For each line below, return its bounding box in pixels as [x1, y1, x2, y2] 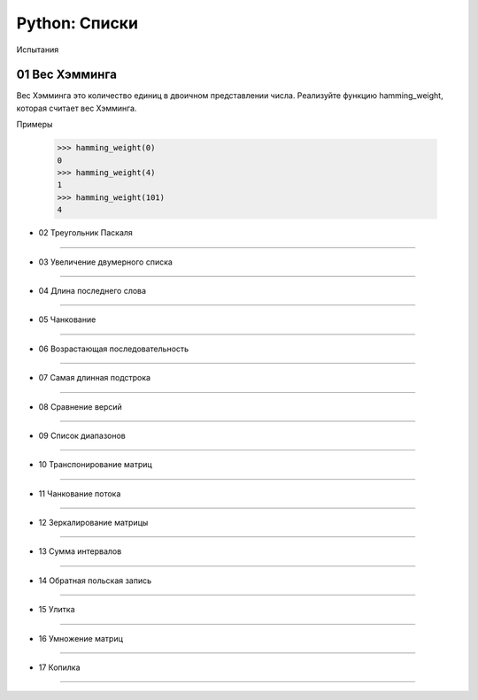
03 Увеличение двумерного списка [38, 257, 173, 267]
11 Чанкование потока [38, 488, 121, 499]
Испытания [16, 44, 59, 55]
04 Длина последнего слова [38, 285, 146, 296]
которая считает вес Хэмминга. [16, 103, 137, 113]
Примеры [16, 119, 53, 130]
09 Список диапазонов [38, 430, 126, 441]
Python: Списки [16, 13, 139, 33]
